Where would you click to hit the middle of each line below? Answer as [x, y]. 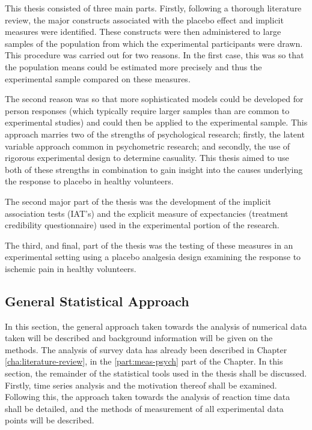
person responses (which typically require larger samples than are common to [147, 110]
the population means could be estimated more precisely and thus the [133, 66]
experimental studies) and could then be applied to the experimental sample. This [156, 122]
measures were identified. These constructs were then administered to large [143, 32]
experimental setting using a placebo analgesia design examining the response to [153, 257]
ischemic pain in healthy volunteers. [71, 268]
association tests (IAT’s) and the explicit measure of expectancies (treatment [147, 213]
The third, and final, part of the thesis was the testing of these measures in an [149, 245]
